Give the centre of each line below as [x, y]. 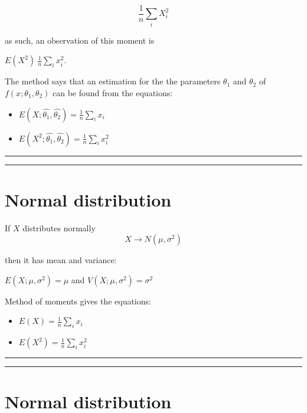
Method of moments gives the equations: [78, 301]
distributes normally [59, 227]
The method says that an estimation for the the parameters [113, 81]
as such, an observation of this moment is [80, 40]
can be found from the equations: [113, 92]
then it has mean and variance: [61, 260]
